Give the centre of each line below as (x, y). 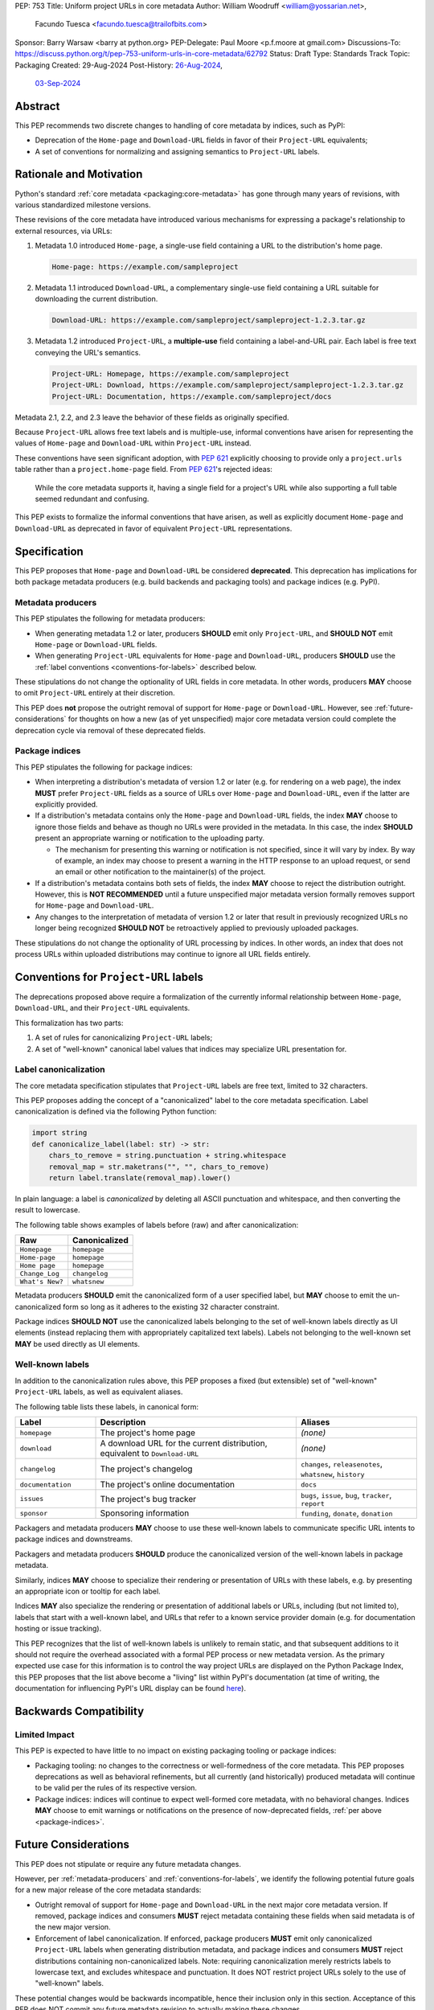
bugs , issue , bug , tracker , (346, 1495)
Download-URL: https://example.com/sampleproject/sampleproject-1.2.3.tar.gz (209, 320)
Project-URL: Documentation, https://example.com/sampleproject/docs (192, 396)
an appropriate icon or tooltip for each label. (88, 1591)
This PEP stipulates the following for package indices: (104, 767)
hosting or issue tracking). (58, 1629)
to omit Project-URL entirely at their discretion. (95, 693)
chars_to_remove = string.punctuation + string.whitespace (168, 1155)
